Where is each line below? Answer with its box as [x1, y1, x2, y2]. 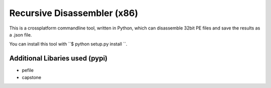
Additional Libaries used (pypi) [9, 54, 108, 62]
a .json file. [9, 31, 32, 37]
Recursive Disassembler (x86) [9, 7, 138, 18]
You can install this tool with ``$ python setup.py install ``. [9, 41, 127, 47]
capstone [22, 74, 42, 80]
